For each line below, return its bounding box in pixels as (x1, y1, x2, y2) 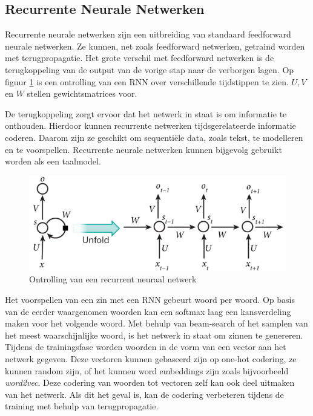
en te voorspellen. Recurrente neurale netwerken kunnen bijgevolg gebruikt (5, 143, 282, 155)
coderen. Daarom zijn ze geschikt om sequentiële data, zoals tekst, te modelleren (5, 131, 303, 143)
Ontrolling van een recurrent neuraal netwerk (29, 273, 197, 285)
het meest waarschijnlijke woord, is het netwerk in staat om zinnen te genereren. (5, 328, 303, 341)
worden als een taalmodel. (5, 155, 101, 167)
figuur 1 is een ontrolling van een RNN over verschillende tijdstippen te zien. (5, 75, 289, 88)
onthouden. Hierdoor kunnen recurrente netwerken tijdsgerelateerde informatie (5, 119, 296, 132)
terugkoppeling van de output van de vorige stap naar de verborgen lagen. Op (5, 63, 294, 76)
